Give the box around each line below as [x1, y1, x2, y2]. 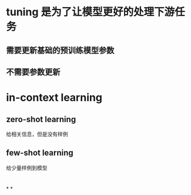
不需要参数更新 [6, 67, 61, 77]
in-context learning [6, 91, 103, 105]
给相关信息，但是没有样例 [6, 130, 68, 137]
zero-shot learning [6, 114, 76, 124]
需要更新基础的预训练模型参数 [6, 45, 115, 55]
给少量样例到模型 [6, 164, 48, 171]
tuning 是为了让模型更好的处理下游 [6, 5, 175, 19]
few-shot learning [6, 148, 73, 158]
